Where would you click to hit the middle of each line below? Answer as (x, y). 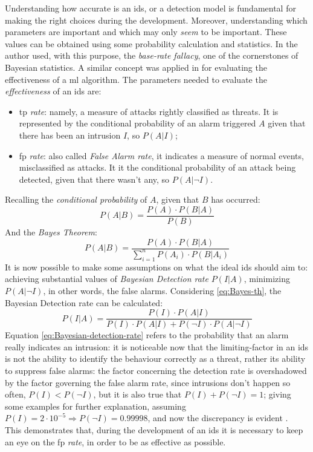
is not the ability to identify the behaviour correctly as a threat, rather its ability (155, 359)
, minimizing (267, 279)
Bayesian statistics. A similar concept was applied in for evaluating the (136, 67)
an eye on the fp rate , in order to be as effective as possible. (115, 441)
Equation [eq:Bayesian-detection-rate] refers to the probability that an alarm (147, 335)
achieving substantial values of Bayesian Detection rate (107, 279)
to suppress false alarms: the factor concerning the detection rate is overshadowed (156, 370)
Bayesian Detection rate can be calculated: (84, 302)
